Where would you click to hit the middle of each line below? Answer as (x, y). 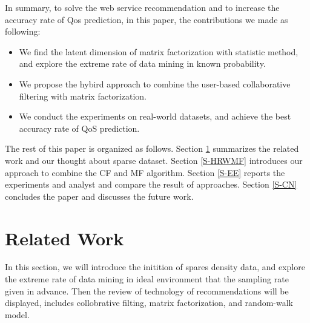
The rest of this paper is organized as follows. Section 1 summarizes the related (152, 148)
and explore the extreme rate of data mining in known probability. (142, 63)
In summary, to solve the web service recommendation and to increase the (142, 7)
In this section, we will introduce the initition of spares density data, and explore (155, 267)
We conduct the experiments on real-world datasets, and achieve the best (155, 116)
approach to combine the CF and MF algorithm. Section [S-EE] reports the (145, 172)
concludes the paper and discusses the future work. (99, 196)
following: (23, 31)
